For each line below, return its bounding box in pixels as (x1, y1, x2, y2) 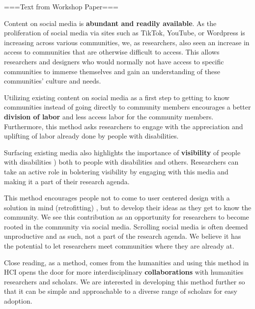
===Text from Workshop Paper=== (4, 1, 118, 11)
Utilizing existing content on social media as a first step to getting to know (4, 92, 229, 102)
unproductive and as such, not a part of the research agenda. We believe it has (4, 231, 241, 241)
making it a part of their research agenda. (4, 176, 130, 186)
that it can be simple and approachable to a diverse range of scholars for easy (4, 286, 238, 296)
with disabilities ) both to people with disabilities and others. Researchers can (4, 157, 239, 167)
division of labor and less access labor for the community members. (4, 111, 214, 121)
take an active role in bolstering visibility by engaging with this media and (4, 166, 228, 176)
